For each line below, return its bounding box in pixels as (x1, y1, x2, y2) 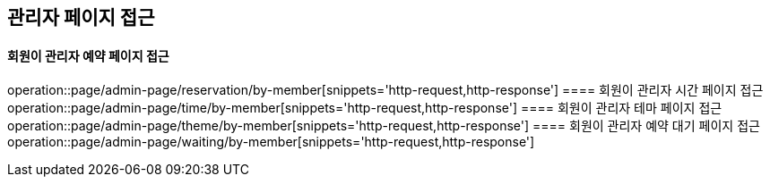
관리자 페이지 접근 (7, 6, 155, 29)
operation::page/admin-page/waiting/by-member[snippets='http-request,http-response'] (7, 134, 535, 150)
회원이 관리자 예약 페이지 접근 (7, 47, 169, 63)
